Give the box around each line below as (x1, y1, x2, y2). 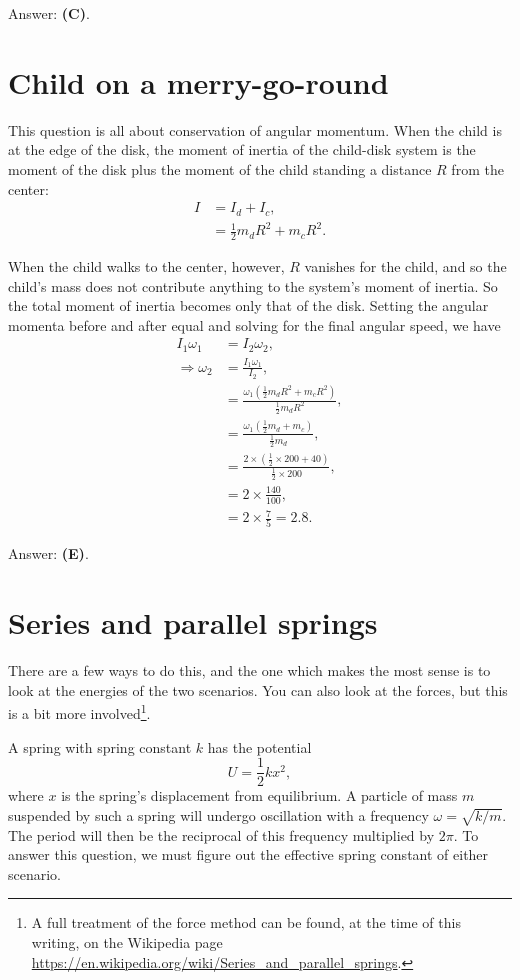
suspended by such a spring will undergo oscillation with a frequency (8, 804, 429, 825)
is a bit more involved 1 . (8, 700, 151, 723)
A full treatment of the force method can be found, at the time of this (31, 912, 461, 933)
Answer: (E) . (8, 543, 89, 564)
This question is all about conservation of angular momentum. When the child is (8, 119, 502, 140)
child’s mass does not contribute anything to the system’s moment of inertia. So (8, 275, 498, 296)
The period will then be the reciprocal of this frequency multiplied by (8, 824, 435, 845)
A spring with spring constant (8, 736, 192, 757)
